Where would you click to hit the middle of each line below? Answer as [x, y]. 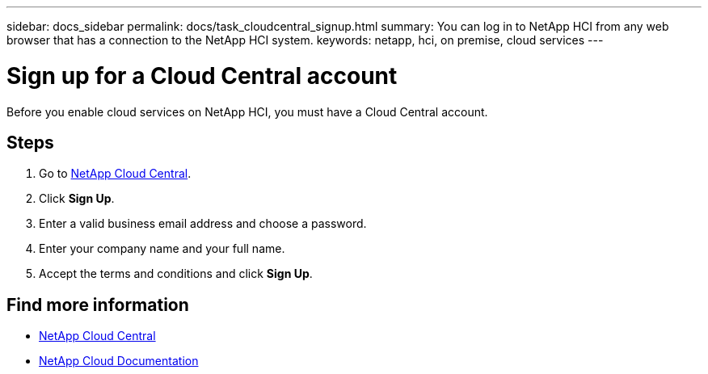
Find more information [98, 305]
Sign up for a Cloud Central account [202, 76]
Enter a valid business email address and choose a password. [203, 224]
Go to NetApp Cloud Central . [115, 174]
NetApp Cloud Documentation [119, 361]
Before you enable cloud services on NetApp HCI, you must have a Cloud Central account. [247, 111]
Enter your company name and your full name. [162, 249]
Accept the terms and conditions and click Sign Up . [176, 274]
